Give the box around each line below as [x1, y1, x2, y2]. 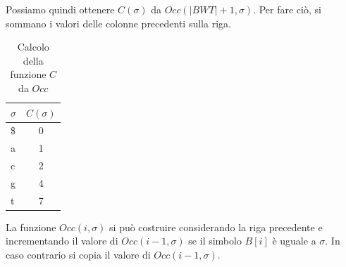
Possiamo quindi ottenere [6, 2, 115, 16]
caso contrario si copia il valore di [6, 247, 151, 262]
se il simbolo [188, 233, 242, 248]
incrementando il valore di [6, 233, 118, 248]
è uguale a [272, 233, 316, 248]
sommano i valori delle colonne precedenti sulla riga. [6, 15, 231, 30]
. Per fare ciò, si [253, 2, 321, 16]
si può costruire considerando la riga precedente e [109, 219, 323, 234]
